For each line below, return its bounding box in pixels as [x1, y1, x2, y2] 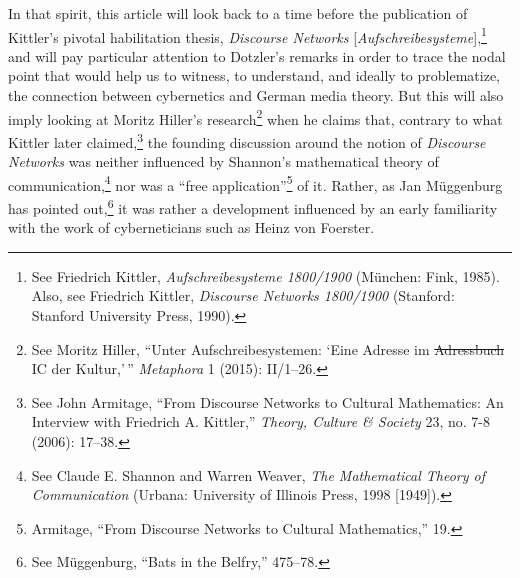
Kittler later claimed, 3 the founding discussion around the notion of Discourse [8, 128, 486, 152]
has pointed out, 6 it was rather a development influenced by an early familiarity [8, 194, 498, 218]
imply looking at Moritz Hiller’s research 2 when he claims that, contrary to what [8, 105, 503, 129]
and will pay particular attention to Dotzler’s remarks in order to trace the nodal [8, 45, 506, 66]
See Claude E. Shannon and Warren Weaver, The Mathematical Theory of [31, 464, 486, 485]
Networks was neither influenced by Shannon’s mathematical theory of [8, 151, 439, 172]
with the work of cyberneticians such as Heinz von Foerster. [8, 217, 375, 238]
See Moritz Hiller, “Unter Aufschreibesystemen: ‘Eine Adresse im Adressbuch [31, 338, 505, 359]
